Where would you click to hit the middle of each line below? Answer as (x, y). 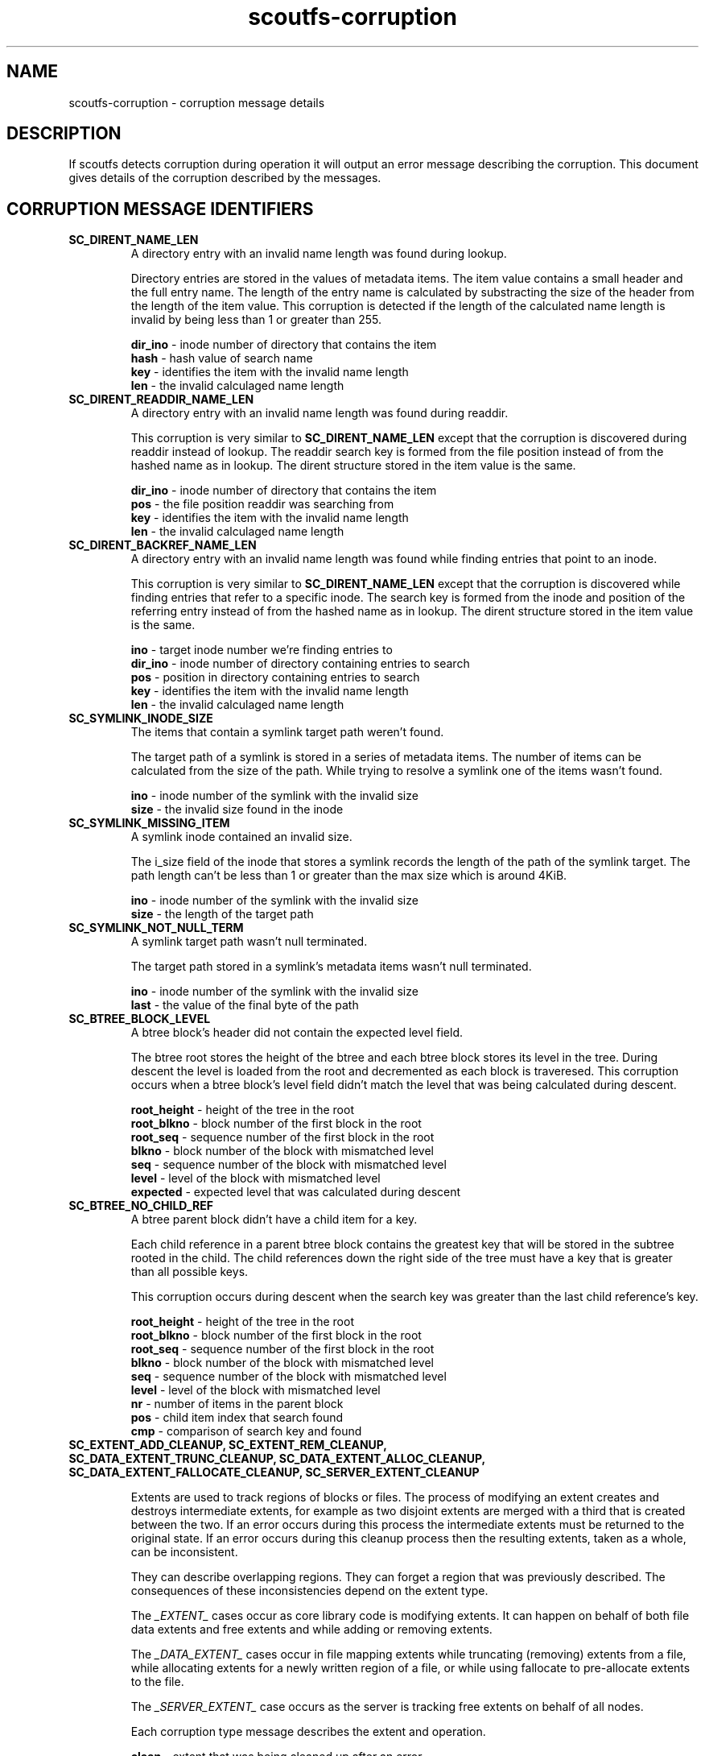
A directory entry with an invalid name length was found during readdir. (320, 413)
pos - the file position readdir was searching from (262, 504)
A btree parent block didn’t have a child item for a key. (274, 1220)
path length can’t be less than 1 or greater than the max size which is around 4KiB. (349, 876)
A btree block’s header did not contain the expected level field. (297, 1033)
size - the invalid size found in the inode (237, 810)
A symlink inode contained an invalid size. (241, 837)
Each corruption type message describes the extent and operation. (308, 1732)
